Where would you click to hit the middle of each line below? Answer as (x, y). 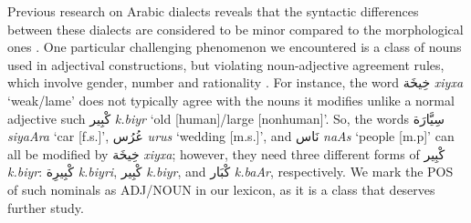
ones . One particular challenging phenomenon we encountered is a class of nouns (235, 47)
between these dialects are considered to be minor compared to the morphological (235, 29)
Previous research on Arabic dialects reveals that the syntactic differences (213, 11)
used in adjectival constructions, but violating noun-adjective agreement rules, (226, 64)
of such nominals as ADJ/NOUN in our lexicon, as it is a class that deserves (221, 189)
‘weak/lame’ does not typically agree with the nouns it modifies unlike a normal (231, 100)
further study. (46, 207)
